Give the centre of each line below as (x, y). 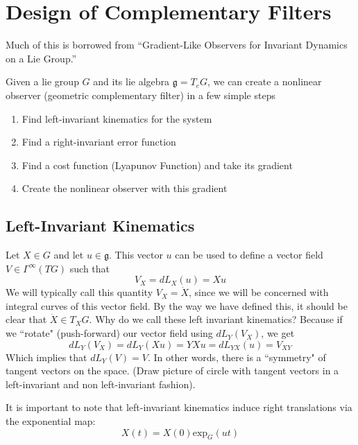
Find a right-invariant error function (99, 142)
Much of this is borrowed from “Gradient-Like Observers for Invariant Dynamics (177, 45)
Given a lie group (42, 81)
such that (90, 268)
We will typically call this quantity (79, 292)
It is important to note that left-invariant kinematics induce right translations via (179, 407)
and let (69, 255)
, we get (278, 333)
